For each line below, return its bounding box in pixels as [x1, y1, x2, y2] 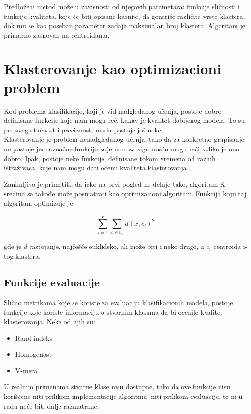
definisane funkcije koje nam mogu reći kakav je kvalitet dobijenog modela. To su [4, 115, 245, 125]
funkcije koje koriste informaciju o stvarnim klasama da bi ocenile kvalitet [4, 307, 223, 317]
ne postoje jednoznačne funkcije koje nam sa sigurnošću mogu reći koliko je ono [4, 144, 239, 154]
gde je [4, 241, 22, 251]
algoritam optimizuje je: [4, 198, 75, 208]
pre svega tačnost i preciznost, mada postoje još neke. [4, 124, 163, 134]
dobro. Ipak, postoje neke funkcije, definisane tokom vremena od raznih [4, 153, 216, 163]
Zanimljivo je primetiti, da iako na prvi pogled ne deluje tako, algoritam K [4, 179, 225, 189]
